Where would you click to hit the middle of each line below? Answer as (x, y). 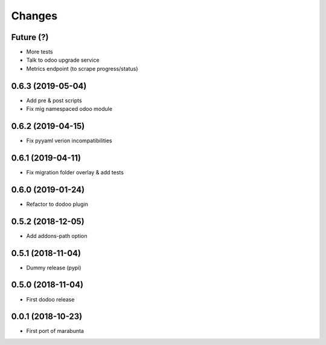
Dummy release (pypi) (54, 268)
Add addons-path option (57, 235)
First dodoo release (50, 299)
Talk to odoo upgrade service (63, 60)
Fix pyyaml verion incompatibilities (69, 141)
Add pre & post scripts (54, 100)
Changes (34, 16)
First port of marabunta (55, 331)
